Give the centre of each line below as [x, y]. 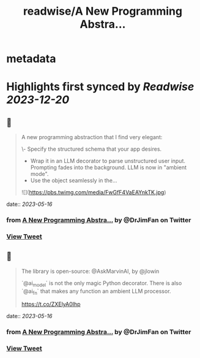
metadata [31, 59]
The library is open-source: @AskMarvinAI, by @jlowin [90, 271]
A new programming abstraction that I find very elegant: [92, 137]
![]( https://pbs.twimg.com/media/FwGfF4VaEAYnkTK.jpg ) [94, 192]
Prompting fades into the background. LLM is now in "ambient [109, 167]
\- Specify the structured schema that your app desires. [91, 149]
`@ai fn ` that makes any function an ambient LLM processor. [96, 291]
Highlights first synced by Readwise [100, 87]
